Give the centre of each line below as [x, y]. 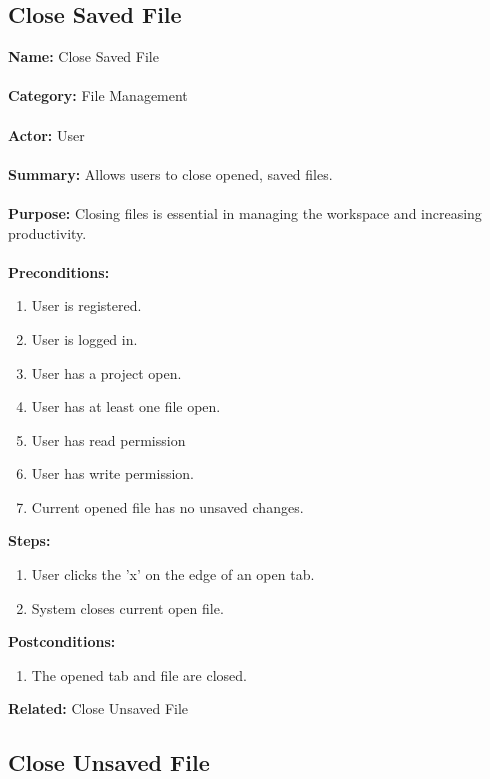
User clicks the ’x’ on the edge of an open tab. [173, 574]
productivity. [47, 232]
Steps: [29, 540]
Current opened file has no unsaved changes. [167, 506]
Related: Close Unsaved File [98, 708]
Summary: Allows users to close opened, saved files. [170, 173]
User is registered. [86, 305]
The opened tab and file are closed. [139, 674]
